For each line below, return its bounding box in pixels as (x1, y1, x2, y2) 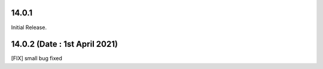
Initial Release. (11, 24, 47, 31)
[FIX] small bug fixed (11, 55, 62, 62)
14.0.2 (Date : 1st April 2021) (11, 39, 118, 49)
